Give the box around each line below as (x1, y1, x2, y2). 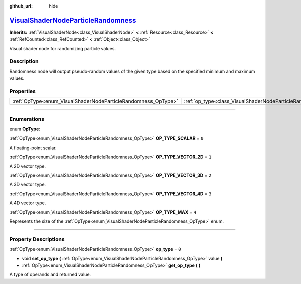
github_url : (9, 3, 33, 9)
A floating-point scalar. (9, 145, 57, 151)
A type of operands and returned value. (9, 271, 91, 278)
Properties (9, 88, 36, 95)
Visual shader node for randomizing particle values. (9, 45, 116, 51)
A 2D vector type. (9, 163, 46, 169)
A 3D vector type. (9, 181, 46, 188)
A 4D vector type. (9, 200, 46, 206)
